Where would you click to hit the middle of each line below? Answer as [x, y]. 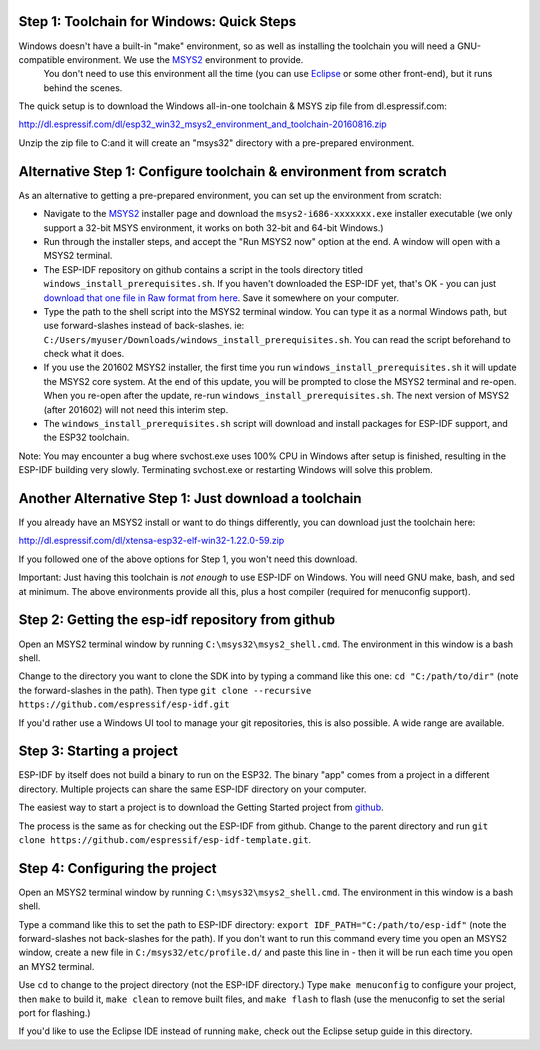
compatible [41, 59]
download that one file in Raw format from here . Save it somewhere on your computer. [221, 297]
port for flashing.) [54, 1013]
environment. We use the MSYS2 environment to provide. [185, 59]
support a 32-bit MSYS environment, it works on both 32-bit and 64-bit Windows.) [213, 227]
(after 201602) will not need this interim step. [136, 409]
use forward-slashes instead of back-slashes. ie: [144, 326]
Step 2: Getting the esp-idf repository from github [176, 620]
